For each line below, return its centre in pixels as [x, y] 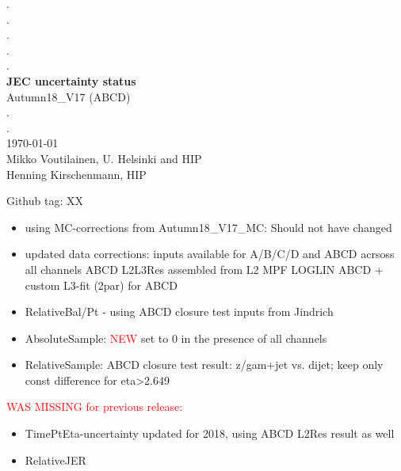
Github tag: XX [45, 201]
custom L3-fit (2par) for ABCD [101, 285]
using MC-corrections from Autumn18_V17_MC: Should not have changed [208, 227]
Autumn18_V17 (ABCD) [69, 96]
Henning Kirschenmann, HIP [76, 174]
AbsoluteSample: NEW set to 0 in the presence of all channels [176, 338]
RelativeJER [55, 460]
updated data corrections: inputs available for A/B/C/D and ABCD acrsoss [210, 254]
